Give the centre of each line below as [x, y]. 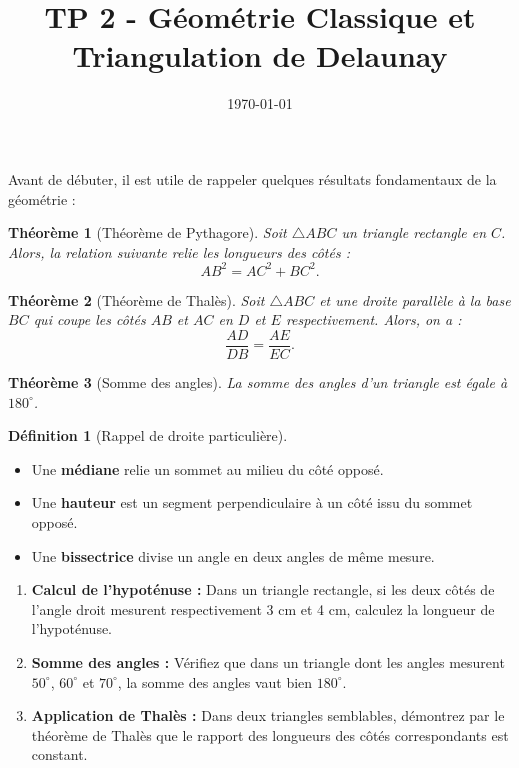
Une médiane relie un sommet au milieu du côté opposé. [207, 468]
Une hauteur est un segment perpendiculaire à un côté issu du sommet [252, 502]
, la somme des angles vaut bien [215, 681]
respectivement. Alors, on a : [373, 319]
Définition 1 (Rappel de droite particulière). [148, 435]
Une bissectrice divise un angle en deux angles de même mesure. [233, 555]
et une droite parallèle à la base [415, 299]
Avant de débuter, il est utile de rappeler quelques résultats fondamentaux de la [252, 178]
